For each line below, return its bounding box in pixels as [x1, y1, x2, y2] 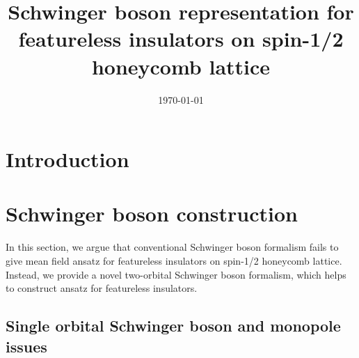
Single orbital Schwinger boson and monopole [6, 315, 341, 336]
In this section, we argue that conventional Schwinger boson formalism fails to [6, 240, 339, 254]
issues [6, 335, 47, 357]
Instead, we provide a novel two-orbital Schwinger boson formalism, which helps [6, 267, 346, 281]
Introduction [6, 145, 129, 173]
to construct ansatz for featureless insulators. [6, 281, 198, 295]
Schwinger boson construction [6, 199, 298, 228]
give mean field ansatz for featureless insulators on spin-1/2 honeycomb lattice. [6, 254, 342, 267]
